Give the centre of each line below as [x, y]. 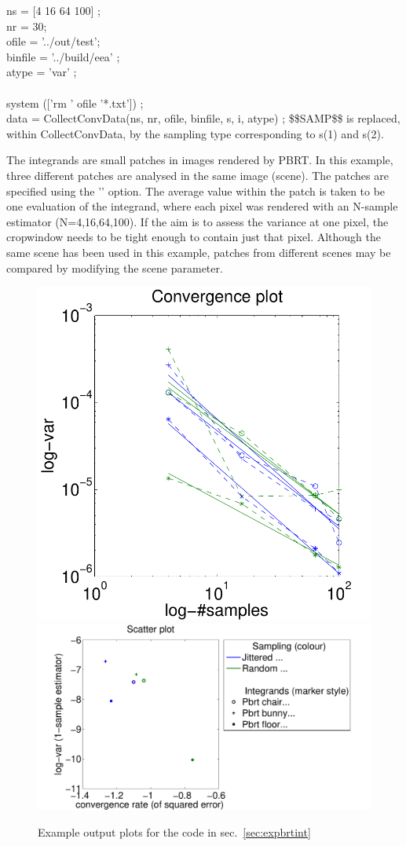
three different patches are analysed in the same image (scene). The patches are [198, 175]
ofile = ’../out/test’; [53, 41]
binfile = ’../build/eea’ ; [63, 56]
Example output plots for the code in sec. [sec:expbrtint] [174, 831]
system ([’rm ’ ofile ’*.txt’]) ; [75, 103]
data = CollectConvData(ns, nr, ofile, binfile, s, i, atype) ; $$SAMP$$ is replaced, [203, 118]
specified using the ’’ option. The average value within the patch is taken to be [196, 190]
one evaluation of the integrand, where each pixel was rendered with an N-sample [202, 206]
